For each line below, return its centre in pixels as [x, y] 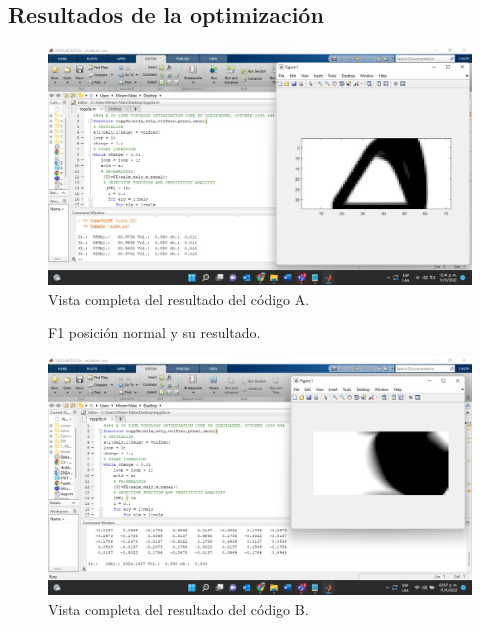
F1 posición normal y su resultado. [154, 332]
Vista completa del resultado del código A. [179, 298]
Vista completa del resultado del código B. [178, 608]
